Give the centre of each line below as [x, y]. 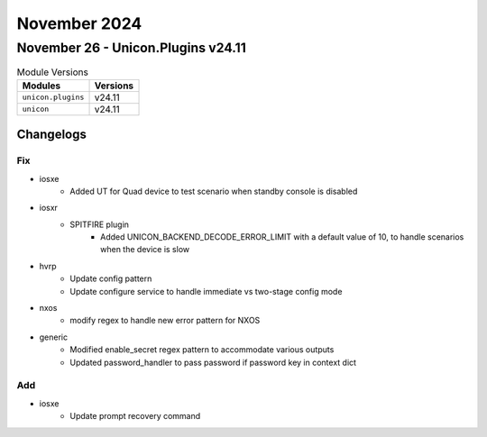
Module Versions [53, 72]
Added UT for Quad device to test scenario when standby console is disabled [214, 191]
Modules [41, 86]
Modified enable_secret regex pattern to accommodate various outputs [202, 350]
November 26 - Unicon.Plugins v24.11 [132, 48]
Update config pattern [111, 278]
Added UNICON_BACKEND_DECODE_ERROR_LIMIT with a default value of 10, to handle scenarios [282, 237]
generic [53, 337]
